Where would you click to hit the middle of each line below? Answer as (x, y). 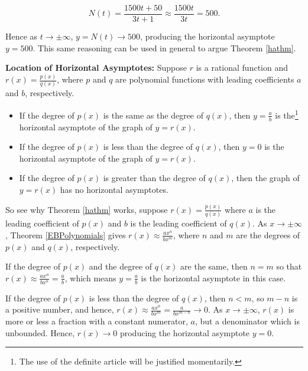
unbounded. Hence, (40, 332)
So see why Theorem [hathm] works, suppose (87, 209)
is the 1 (287, 114)
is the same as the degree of (153, 115)
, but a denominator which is (247, 321)
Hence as (22, 36)
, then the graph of (265, 178)
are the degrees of (268, 234)
